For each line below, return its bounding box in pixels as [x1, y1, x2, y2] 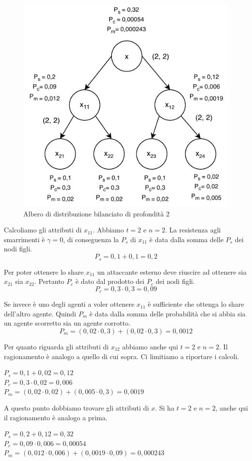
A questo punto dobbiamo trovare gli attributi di [4, 402, 149, 412]
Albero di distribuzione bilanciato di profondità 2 [23, 208, 170, 218]
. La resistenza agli [165, 225, 221, 235]
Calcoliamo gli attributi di [4, 225, 82, 235]
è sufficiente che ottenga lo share [148, 299, 244, 309]
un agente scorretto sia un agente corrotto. [4, 318, 130, 328]
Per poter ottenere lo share [4, 266, 84, 277]
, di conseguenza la [63, 234, 119, 244]
